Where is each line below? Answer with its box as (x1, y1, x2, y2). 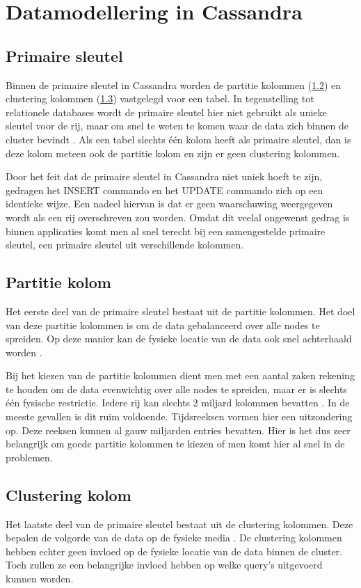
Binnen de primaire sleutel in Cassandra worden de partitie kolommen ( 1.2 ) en (6, 77, 342, 92)
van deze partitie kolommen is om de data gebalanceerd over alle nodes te (6, 317, 320, 332)
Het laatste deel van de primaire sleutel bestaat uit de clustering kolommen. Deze (6, 516, 353, 531)
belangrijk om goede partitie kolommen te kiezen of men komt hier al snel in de (6, 436, 345, 451)
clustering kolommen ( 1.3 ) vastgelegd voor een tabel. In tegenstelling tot (6, 91, 314, 106)
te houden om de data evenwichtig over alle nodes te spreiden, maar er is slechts (6, 381, 347, 396)
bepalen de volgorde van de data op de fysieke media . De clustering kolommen (6, 530, 342, 545)
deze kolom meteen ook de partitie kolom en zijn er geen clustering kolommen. (6, 145, 340, 160)
